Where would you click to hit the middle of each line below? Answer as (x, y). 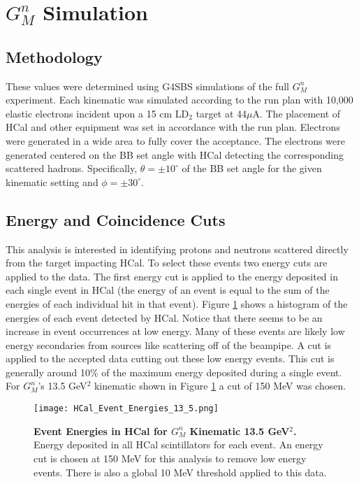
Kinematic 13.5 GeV (240, 430)
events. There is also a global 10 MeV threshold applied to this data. (180, 472)
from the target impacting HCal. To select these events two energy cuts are (167, 263)
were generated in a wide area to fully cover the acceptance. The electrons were (175, 140)
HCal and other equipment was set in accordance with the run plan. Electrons (173, 127)
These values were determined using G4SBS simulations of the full (147, 86)
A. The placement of (296, 113)
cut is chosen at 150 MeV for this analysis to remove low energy (170, 458)
